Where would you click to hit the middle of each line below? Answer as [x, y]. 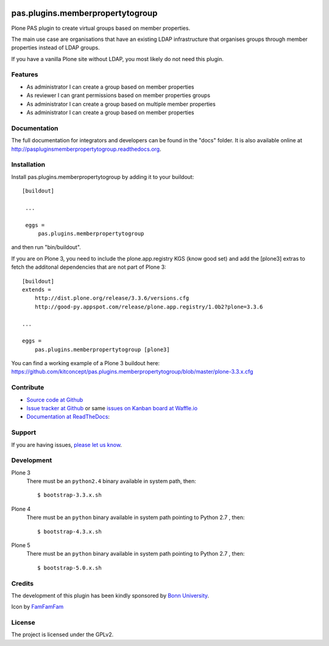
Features [25, 74]
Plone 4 [21, 509]
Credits [22, 583]
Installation [28, 165]
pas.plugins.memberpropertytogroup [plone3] [102, 349]
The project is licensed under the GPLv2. [62, 634]
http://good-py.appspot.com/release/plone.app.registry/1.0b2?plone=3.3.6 [149, 307]
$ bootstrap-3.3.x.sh [69, 495]
